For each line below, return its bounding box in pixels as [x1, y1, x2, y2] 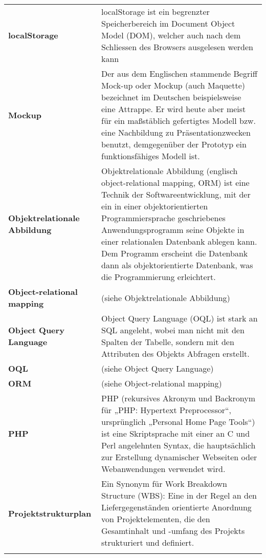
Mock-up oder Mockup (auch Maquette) [101, 79, 245, 91]
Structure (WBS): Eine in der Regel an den [101, 489, 257, 501]
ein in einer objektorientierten [101, 200, 208, 212]
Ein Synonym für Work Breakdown [101, 478, 227, 489]
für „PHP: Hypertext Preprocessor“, [101, 404, 232, 416]
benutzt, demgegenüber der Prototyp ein [101, 138, 247, 150]
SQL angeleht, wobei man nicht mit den [101, 324, 245, 336]
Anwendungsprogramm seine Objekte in [101, 224, 245, 235]
